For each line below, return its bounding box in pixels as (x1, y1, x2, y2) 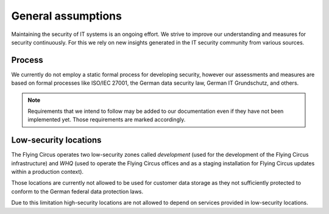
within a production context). (11, 168, 84, 176)
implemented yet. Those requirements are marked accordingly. (27, 116, 186, 123)
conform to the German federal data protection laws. (11, 188, 144, 195)
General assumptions (11, 9, 122, 23)
